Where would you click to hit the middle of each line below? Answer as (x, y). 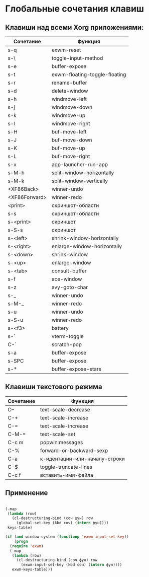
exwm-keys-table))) (32, 569)
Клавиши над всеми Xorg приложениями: (74, 27)
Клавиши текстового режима (54, 387)
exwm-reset (66, 50)
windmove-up (69, 115)
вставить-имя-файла (67, 475)
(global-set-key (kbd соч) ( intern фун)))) (62, 523)
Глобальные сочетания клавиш (75, 9)
